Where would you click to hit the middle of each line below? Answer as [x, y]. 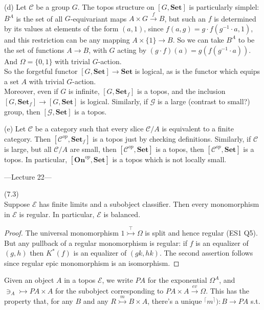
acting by [132, 50]
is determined [235, 18]
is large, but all [28, 149]
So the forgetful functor [41, 71]
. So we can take [198, 39]
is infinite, [84, 91]
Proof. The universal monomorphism [61, 232]
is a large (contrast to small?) [204, 101]
